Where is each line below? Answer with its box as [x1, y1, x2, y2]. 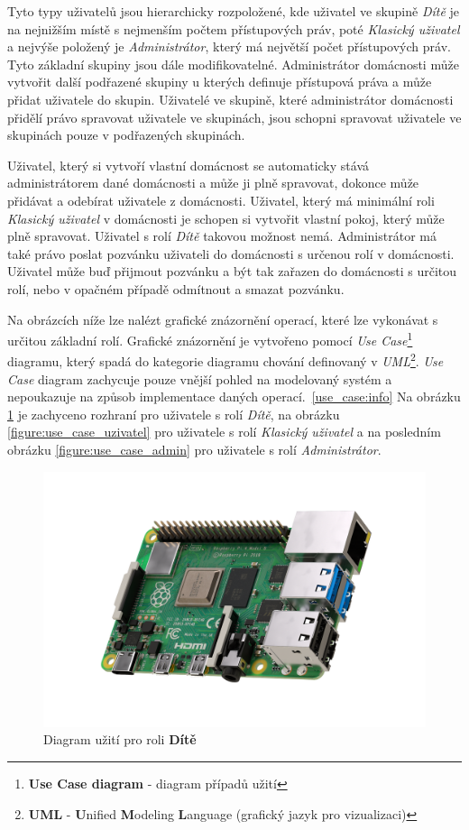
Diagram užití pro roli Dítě [43, 730, 197, 749]
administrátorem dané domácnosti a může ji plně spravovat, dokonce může [7, 173, 419, 192]
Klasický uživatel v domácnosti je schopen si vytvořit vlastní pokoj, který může [7, 208, 445, 227]
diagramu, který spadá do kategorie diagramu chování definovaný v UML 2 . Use [7, 349, 444, 370]
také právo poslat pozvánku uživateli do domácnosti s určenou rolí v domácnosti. [7, 244, 455, 263]
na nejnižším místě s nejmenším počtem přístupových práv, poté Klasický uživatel [7, 19, 460, 38]
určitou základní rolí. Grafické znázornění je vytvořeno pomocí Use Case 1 [7, 328, 413, 349]
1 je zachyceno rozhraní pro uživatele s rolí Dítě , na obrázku [7, 404, 340, 423]
